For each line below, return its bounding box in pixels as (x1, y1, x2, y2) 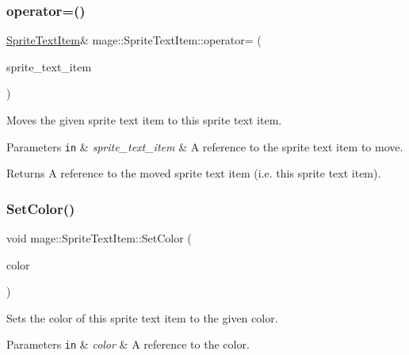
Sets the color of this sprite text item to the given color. (6, 309, 278, 326)
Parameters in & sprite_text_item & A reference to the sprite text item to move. (6, 138, 403, 155)
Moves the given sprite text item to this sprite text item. (6, 112, 282, 128)
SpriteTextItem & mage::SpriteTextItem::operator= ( (6, 32, 262, 48)
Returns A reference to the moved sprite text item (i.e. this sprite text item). (6, 165, 381, 181)
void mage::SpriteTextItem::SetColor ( (6, 230, 192, 246)
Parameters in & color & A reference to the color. (6, 336, 250, 353)
